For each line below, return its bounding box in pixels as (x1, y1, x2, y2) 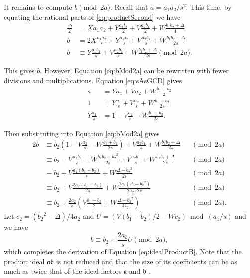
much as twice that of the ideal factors (4, 266, 122, 276)
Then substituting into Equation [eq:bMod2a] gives (4, 128, 160, 138)
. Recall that (110, 2, 148, 12)
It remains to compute (4, 2, 72, 12)
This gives (4, 65, 35, 75)
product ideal (4, 256, 45, 266)
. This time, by (186, 2, 232, 12)
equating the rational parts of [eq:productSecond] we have (4, 11, 181, 22)
